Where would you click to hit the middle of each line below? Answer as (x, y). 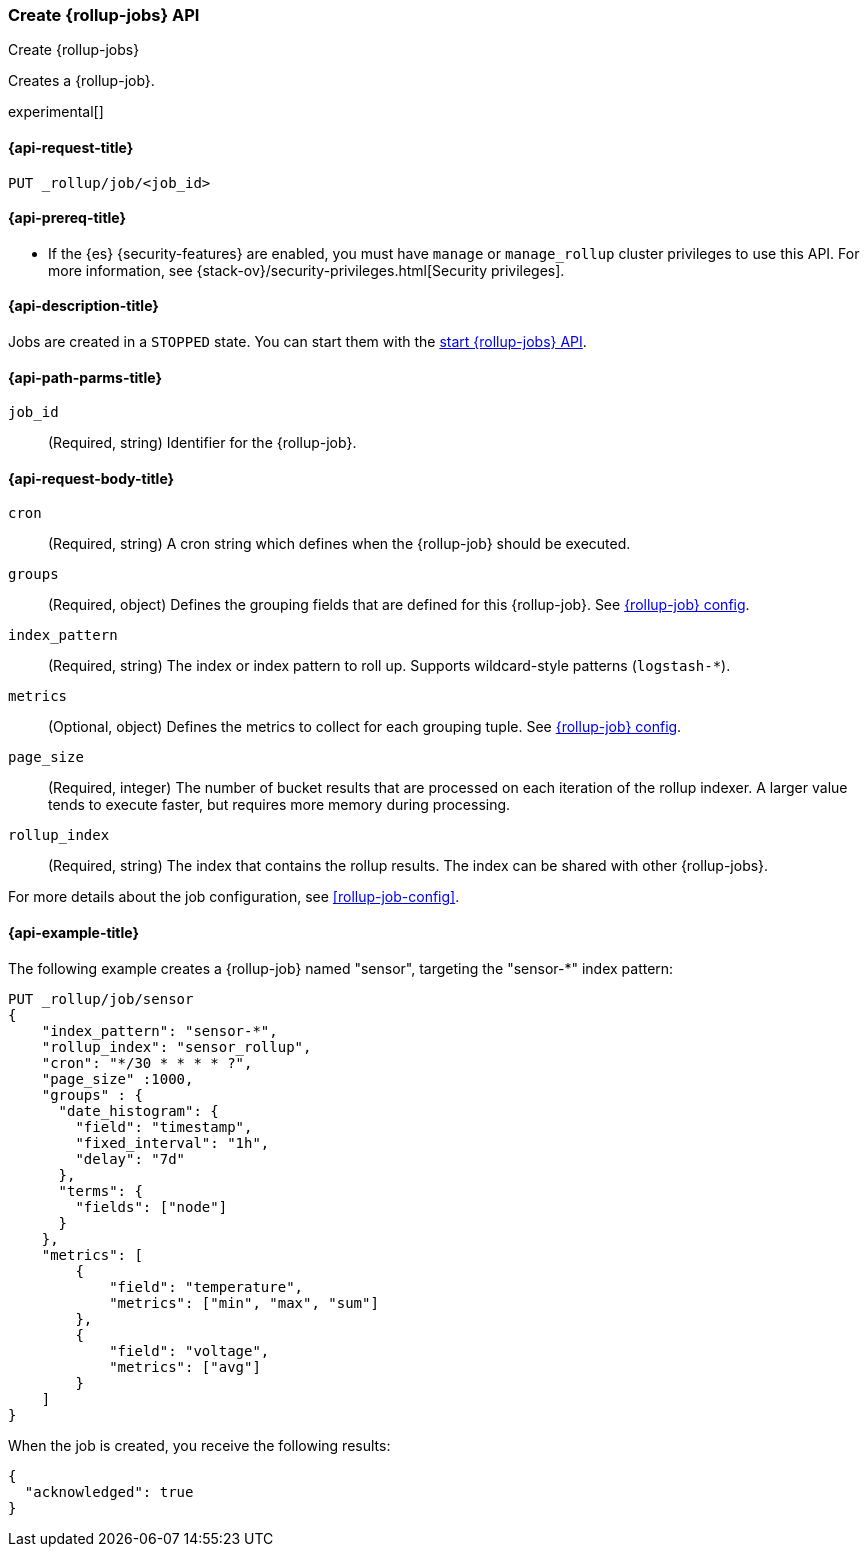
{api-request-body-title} (91, 478)
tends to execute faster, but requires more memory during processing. (279, 805)
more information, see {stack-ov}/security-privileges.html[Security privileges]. (306, 270)
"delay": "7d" (130, 1158)
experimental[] (56, 112)
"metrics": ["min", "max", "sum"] (244, 1302)
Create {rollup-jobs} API (104, 15)
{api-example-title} (74, 933)
